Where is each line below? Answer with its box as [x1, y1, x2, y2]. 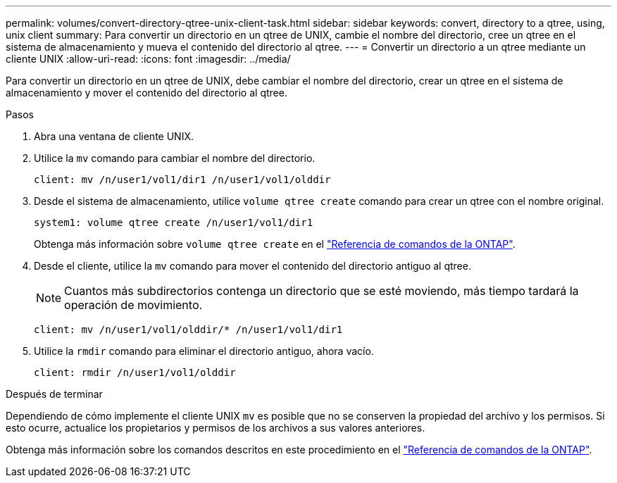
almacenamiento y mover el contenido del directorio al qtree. [6, 87, 287, 99]
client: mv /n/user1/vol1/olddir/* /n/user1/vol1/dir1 [34, 324, 343, 335]
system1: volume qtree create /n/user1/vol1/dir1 [34, 217, 313, 228]
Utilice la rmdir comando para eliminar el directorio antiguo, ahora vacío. [34, 345, 374, 357]
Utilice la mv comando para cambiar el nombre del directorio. [34, 152, 316, 164]
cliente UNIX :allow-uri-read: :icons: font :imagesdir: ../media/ [6, 53, 291, 65]
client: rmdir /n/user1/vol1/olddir [34, 367, 236, 378]
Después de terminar [6, 388, 103, 400]
